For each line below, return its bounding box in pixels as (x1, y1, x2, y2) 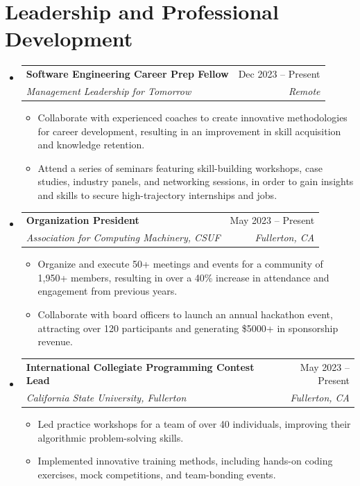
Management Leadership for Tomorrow (26, 83, 191, 98)
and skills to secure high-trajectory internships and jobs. (37, 187, 277, 202)
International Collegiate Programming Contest (26, 359, 255, 374)
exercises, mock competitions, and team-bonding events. (37, 467, 276, 481)
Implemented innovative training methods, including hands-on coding (37, 453, 333, 468)
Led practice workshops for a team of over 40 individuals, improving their (37, 417, 351, 431)
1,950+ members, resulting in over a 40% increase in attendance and (37, 270, 329, 284)
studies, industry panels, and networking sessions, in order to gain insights (37, 174, 354, 189)
